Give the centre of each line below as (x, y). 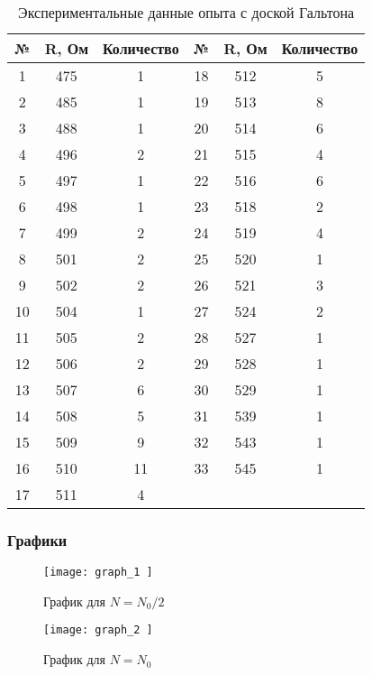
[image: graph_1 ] (98, 573)
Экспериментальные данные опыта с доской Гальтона (186, 12)
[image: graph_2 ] (98, 630)
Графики (37, 539)
